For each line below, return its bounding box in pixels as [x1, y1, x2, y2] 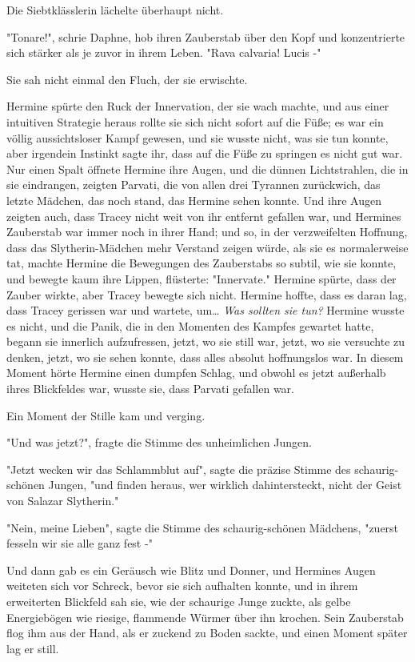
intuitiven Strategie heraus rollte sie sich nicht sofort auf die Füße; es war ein [6, 113, 384, 130]
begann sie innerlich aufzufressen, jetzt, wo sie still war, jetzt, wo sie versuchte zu [6, 333, 405, 350]
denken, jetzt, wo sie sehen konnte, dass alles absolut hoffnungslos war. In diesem [6, 348, 404, 365]
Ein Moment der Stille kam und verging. [6, 407, 206, 423]
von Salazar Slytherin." [6, 492, 119, 509]
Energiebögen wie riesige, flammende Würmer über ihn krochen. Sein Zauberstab [6, 608, 404, 625]
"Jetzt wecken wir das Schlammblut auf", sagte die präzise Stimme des [6, 460, 351, 477]
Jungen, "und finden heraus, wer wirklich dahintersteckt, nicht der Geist [48, 476, 402, 493]
